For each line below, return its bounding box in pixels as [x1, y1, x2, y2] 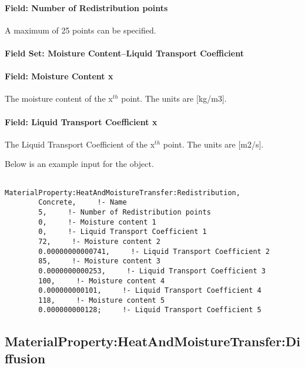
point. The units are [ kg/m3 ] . [121, 92, 227, 105]
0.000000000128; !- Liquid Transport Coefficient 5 [38, 306, 262, 315]
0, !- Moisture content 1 [38, 218, 156, 226]
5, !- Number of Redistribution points [38, 208, 211, 216]
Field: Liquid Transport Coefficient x [5, 115, 157, 128]
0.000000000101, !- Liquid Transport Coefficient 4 [38, 286, 262, 295]
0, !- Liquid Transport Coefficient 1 [38, 228, 207, 236]
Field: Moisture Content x [5, 70, 113, 82]
